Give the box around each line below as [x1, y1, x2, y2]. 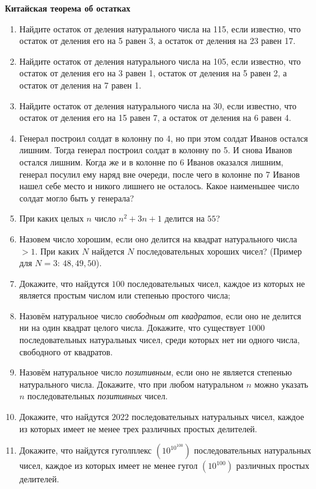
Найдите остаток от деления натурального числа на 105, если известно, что [19, 54, 301, 67]
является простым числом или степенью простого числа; [19, 289, 230, 302]
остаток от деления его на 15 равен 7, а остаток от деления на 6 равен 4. [19, 111, 292, 124]
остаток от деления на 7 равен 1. [19, 78, 142, 91]
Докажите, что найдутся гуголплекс [19, 444, 152, 457]
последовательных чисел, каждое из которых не [127, 277, 305, 289]
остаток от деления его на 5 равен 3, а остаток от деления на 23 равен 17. [19, 34, 296, 47]
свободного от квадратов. [19, 345, 113, 358]
